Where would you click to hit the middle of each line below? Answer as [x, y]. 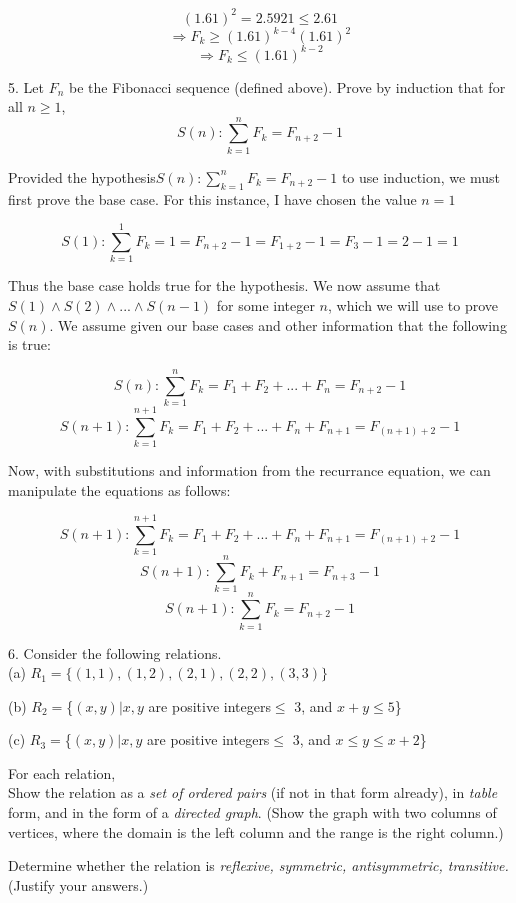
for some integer [265, 304]
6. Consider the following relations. [115, 652]
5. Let [26, 86]
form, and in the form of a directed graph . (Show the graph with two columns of [252, 812]
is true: [29, 344]
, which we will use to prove [413, 304]
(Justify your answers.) [78, 884]
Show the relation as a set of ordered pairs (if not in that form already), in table [253, 792]
